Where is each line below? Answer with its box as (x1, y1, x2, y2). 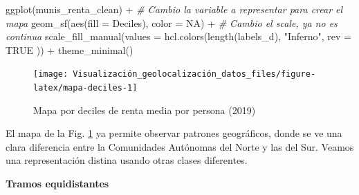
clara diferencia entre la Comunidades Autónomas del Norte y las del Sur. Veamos (6, 139, 354, 154)
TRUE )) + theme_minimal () (6, 42, 134, 57)
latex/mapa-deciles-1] (33, 83, 138, 93)
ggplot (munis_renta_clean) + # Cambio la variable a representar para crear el (6, 2, 343, 16)
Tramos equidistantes (6, 176, 109, 191)
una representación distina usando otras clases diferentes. (6, 153, 248, 167)
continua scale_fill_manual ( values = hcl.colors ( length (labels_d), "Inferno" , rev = (6, 29, 351, 44)
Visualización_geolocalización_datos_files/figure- (73, 69, 316, 80)
